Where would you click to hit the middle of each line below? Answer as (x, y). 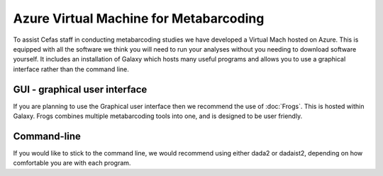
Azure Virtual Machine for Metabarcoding (139, 18)
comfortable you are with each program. (72, 163)
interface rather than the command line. (71, 69)
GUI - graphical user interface (80, 89)
